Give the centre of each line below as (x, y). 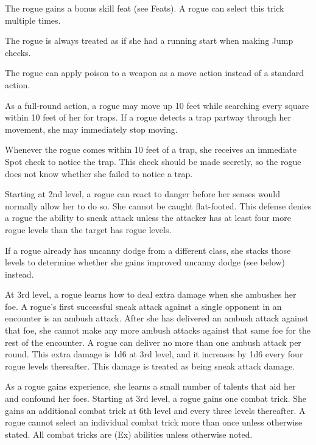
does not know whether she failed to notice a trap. (99, 173)
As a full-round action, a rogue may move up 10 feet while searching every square (157, 105)
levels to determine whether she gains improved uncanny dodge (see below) (145, 262)
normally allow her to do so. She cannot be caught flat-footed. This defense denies (158, 205)
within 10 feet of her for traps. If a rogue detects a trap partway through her (148, 117)
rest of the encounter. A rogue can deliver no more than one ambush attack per (153, 342)
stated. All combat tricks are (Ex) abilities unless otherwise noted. (129, 434)
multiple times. (33, 20)
